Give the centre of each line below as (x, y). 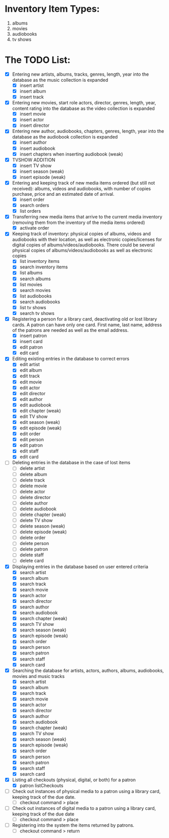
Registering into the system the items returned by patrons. (73, 825)
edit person (32, 440)
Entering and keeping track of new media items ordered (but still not (83, 183)
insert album (33, 91)
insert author (33, 142)
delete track (32, 480)
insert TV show (36, 165)
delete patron (34, 549)
